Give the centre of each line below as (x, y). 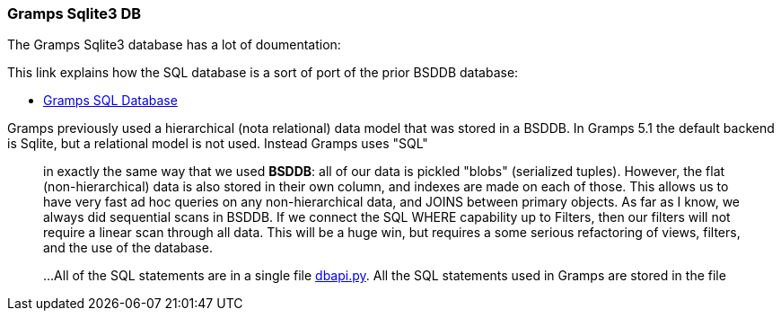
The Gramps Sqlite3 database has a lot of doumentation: (174, 45)
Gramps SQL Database (110, 101)
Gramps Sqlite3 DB (75, 13)
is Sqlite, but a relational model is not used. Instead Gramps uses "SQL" (218, 144)
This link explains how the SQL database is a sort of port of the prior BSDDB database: (263, 73)
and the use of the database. (128, 248)
